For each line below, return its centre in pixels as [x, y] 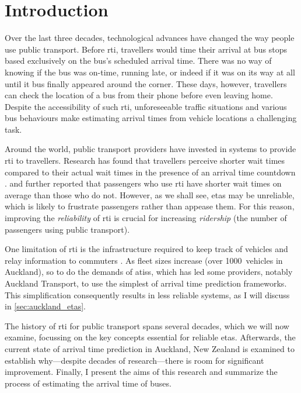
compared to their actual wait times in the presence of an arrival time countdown [150, 172]
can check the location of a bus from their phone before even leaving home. [139, 95]
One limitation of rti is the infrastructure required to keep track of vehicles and [146, 249]
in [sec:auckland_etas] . [45, 306]
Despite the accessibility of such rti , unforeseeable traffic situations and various [146, 106]
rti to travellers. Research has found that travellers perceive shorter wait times [145, 161]
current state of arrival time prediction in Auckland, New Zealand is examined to [150, 348]
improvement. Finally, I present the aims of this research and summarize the [141, 372]
